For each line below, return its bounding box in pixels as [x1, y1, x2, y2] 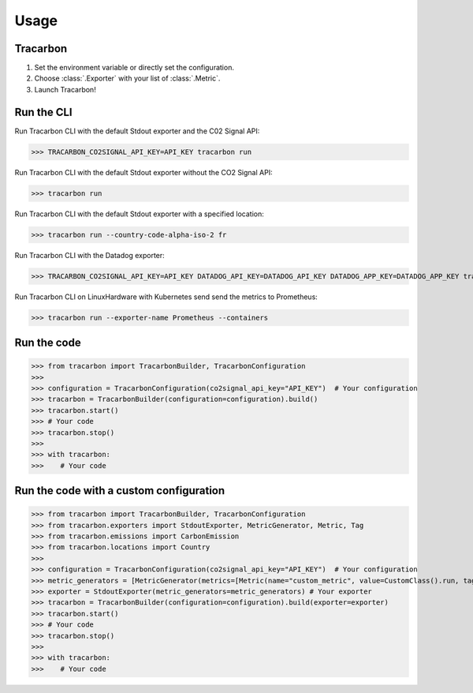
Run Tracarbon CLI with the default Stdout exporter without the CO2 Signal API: [14, 167, 273, 177]
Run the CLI [14, 105, 73, 118]
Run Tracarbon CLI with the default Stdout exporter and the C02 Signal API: [14, 126, 260, 136]
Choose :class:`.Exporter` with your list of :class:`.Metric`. [34, 73, 221, 83]
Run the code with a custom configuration [14, 484, 225, 497]
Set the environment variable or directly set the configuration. [34, 63, 234, 73]
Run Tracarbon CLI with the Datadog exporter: [14, 250, 165, 260]
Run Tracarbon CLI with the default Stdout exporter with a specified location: [14, 209, 264, 219]
